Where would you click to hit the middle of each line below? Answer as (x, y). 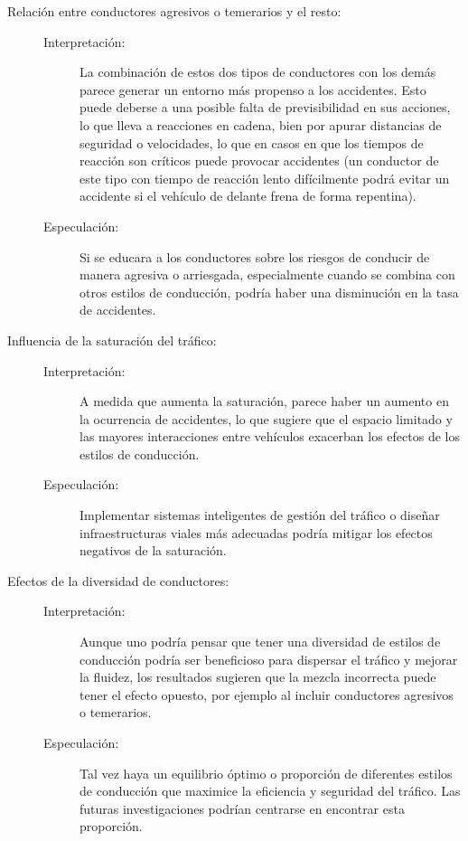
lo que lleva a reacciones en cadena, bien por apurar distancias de (261, 124)
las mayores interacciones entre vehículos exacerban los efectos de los (270, 436)
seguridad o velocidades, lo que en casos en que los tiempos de (252, 142)
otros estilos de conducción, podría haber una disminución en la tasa (269, 292)
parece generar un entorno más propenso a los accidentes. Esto (253, 89)
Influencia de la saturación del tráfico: (112, 340)
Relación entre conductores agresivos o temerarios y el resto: (174, 11)
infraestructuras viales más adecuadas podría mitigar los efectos (256, 532)
